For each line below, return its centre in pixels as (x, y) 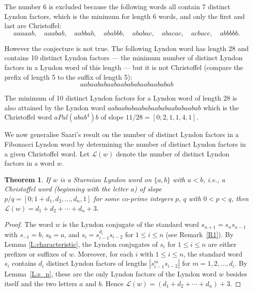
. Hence (112, 283)
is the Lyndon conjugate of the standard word (131, 224)
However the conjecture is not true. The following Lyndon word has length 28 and (126, 48)
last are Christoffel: (33, 26)
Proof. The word (29, 224)
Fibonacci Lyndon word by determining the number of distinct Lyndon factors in (125, 144)
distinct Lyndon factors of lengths (97, 263)
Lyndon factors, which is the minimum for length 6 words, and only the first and (125, 16)
